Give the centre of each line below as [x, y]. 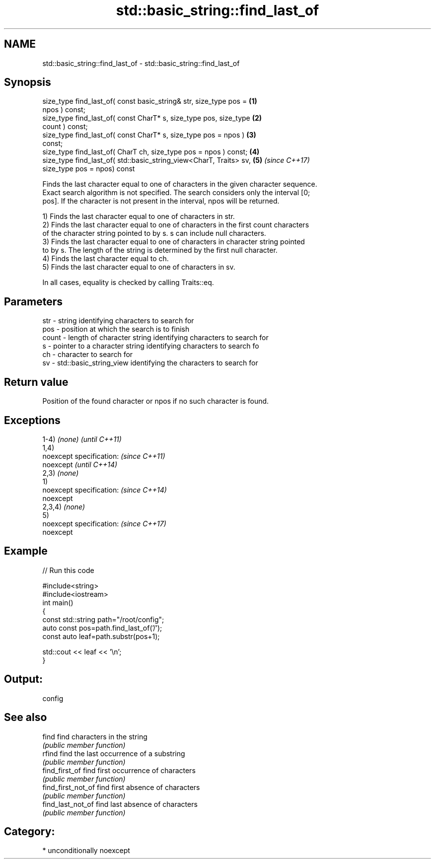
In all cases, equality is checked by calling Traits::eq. [128, 283]
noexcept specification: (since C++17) [104, 523]
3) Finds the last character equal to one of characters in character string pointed [174, 242]
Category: [30, 831]
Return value [36, 382]
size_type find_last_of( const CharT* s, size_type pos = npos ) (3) [149, 135]
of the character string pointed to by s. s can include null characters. [154, 233]
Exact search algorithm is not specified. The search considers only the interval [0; [176, 193]
